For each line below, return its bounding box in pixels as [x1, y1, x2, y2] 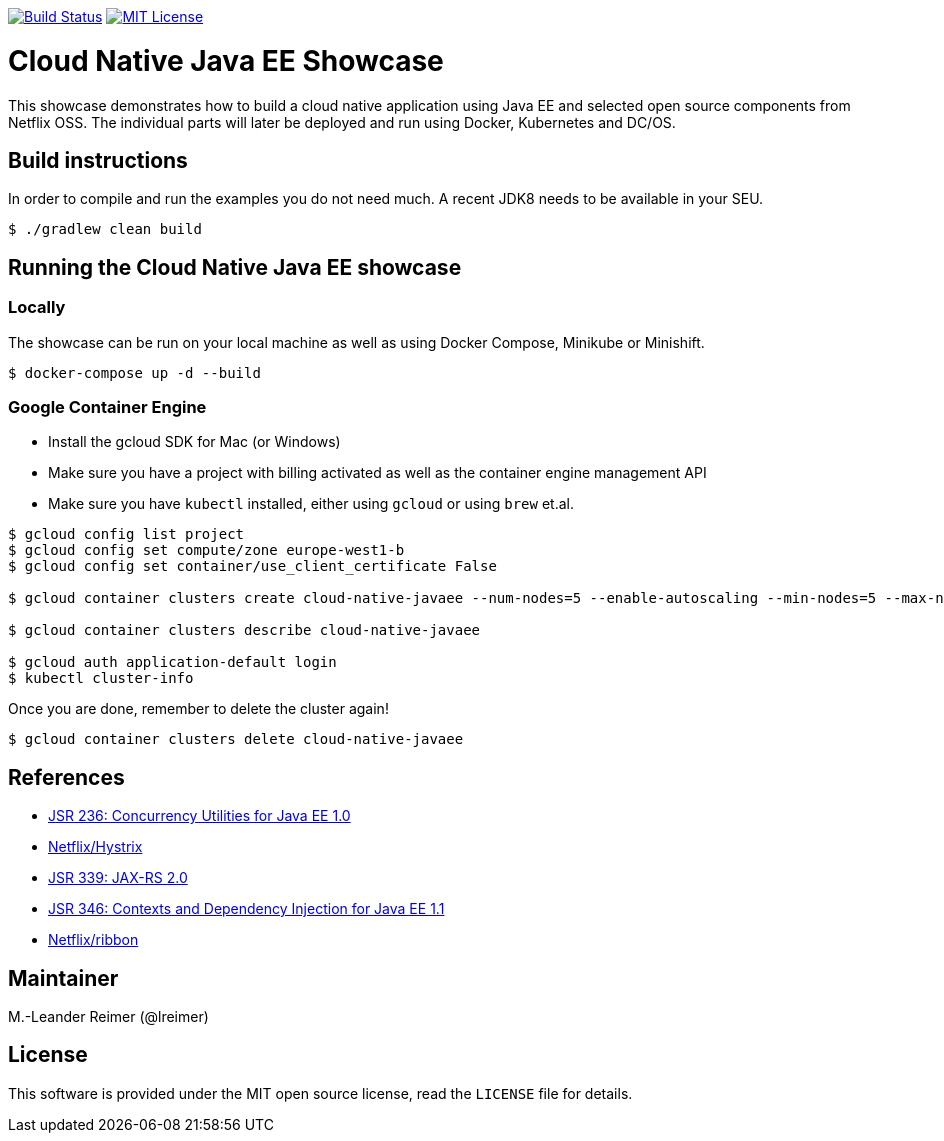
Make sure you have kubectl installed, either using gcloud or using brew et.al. [48, 495, 574, 513]
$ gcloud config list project [8, 526, 245, 543]
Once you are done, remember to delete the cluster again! [8, 700, 389, 718]
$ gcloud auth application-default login [8, 654, 337, 671]
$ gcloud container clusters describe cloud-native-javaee [8, 622, 481, 639]
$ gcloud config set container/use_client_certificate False [8, 558, 497, 575]
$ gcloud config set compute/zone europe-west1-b [8, 542, 405, 559]
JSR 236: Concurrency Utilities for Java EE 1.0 [48, 807, 351, 825]
